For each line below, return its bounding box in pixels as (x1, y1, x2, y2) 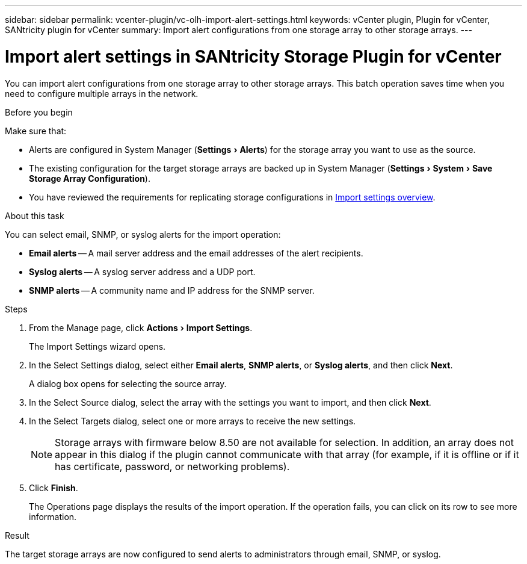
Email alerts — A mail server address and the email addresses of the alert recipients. (29, 247, 363, 258)
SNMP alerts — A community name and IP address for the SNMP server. (29, 285, 315, 296)
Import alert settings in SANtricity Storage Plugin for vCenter (5, 46, 502, 67)
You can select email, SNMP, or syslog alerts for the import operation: (5, 229, 281, 240)
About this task (5, 210, 64, 221)
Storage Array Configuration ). (29, 173, 150, 184)
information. (29, 511, 77, 522)
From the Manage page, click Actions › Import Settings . (29, 322, 253, 333)
